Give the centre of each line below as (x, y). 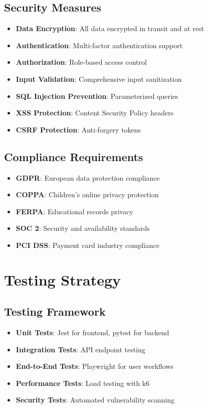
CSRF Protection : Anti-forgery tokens (78, 129)
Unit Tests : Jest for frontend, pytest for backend (92, 332)
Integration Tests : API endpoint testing (80, 349)
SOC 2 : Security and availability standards (83, 228)
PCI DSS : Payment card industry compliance (87, 245)
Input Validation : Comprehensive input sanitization (99, 79)
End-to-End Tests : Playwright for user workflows (95, 366)
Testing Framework (55, 311)
